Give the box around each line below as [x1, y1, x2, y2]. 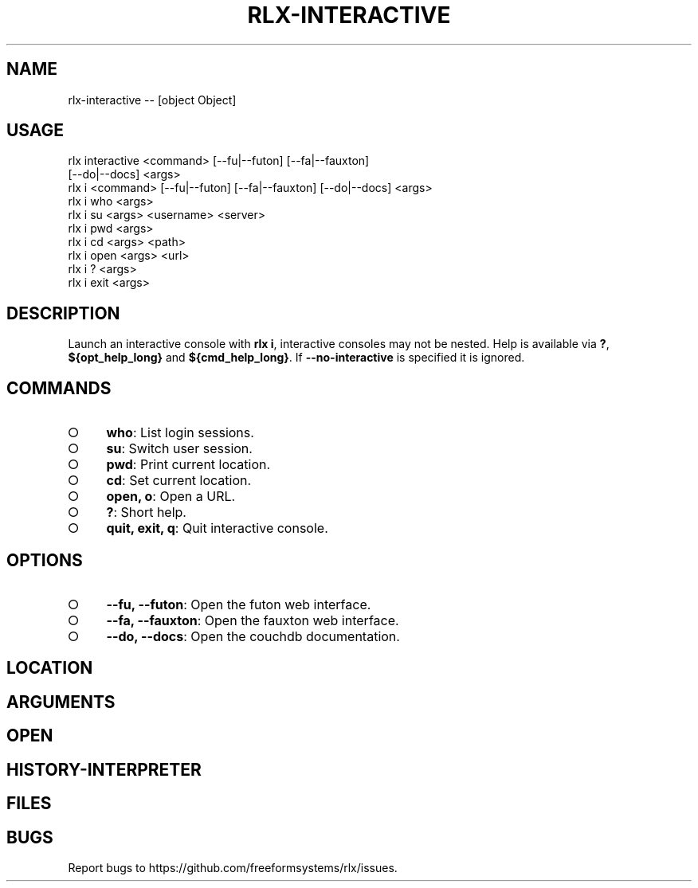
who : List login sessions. [106, 424, 254, 441]
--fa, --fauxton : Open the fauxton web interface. [106, 612, 399, 628]
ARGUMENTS [6, 691, 116, 712]
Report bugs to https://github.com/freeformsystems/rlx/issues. [68, 860, 398, 874]
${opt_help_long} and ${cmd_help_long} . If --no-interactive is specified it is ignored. [68, 350, 525, 365]
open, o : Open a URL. [106, 488, 236, 505]
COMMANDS [6, 377, 112, 398]
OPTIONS [6, 550, 83, 570]
